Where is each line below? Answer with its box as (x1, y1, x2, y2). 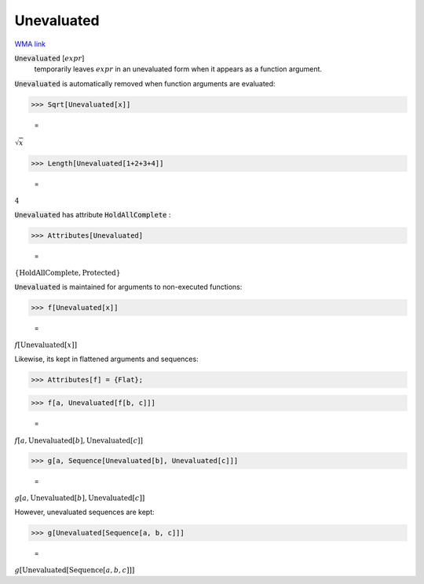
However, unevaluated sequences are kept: (14, 507, 155, 516)
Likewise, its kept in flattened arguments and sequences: (14, 354, 199, 363)
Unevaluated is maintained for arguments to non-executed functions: (14, 282, 243, 291)
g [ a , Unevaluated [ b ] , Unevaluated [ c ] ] (14, 494, 145, 502)
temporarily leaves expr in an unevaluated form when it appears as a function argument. (34, 64, 322, 74)
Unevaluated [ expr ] (14, 53, 85, 63)
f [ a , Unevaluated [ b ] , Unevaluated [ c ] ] (14, 436, 144, 445)
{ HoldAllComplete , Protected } (14, 268, 121, 278)
